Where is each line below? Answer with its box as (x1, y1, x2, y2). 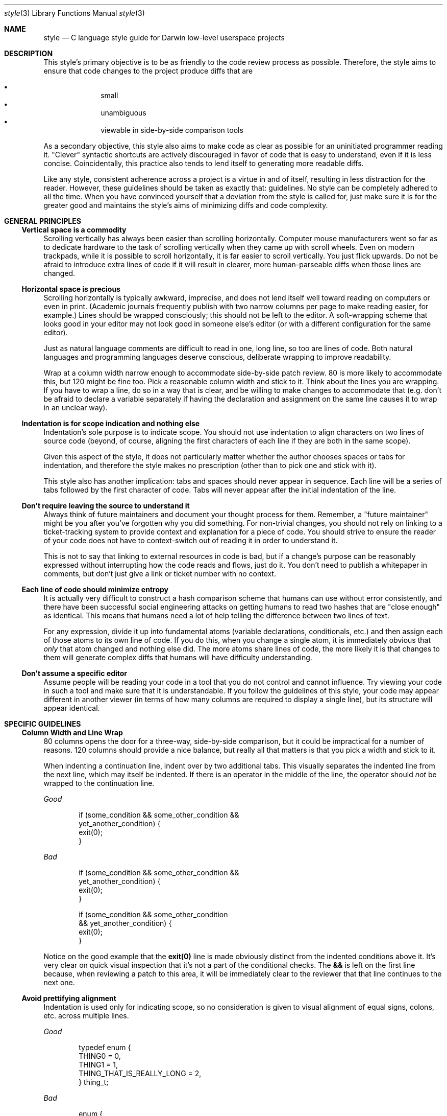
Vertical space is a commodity (21, 225, 127, 234)
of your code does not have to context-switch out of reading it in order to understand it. (43, 536, 338, 545)
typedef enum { (79, 1043, 131, 1052)
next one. (43, 978, 75, 987)
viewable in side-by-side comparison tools (101, 126, 243, 134)
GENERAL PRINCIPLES (4, 217, 81, 225)
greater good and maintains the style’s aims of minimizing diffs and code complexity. (43, 201, 328, 210)
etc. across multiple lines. (43, 1011, 129, 1020)
